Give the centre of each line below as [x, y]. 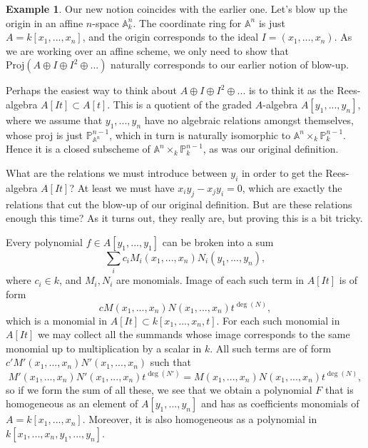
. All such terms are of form [271, 348]
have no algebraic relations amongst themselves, [249, 119]
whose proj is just [44, 134]
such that [170, 362]
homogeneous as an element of [72, 403]
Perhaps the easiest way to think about [92, 90]
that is [339, 389]
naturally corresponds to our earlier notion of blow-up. [230, 65]
